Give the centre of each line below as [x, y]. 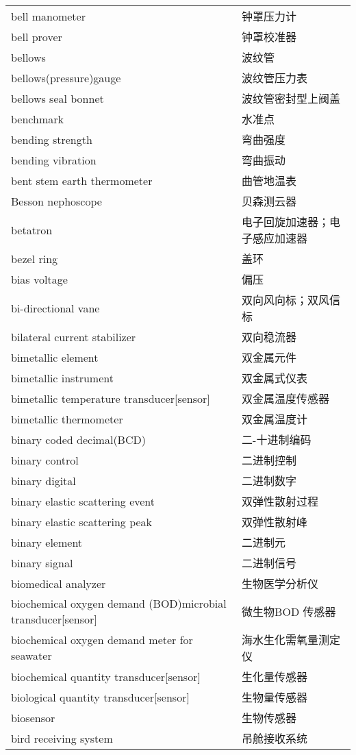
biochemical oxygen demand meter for [102, 640]
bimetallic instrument [62, 377]
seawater [31, 655]
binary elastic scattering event [83, 501]
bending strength [52, 139]
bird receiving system [62, 738]
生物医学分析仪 [280, 583]
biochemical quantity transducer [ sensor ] [106, 676]
